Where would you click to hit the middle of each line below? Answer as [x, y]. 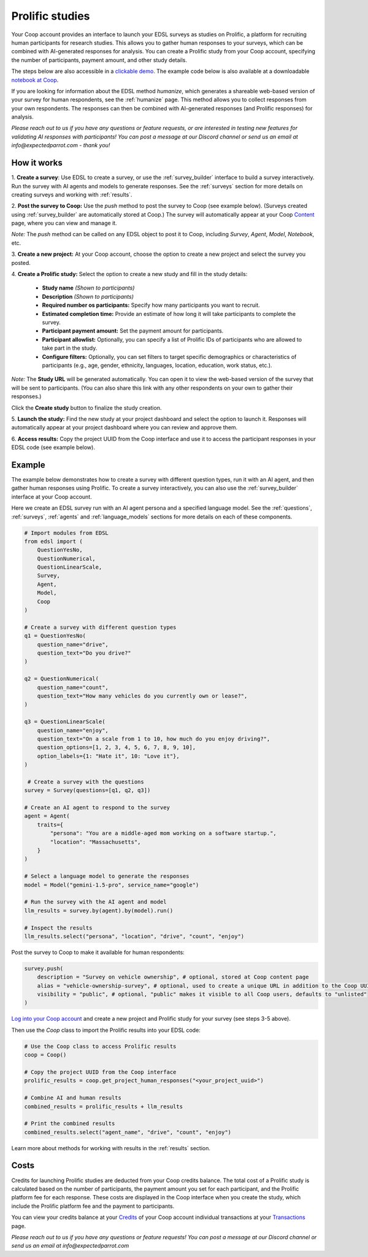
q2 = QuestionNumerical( [62, 679]
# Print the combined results [70, 1124]
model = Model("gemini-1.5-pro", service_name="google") [112, 885]
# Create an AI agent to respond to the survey [97, 808]
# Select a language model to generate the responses [107, 876]
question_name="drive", [73, 644]
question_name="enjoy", [73, 730]
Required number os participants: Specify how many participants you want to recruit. [151, 305]
